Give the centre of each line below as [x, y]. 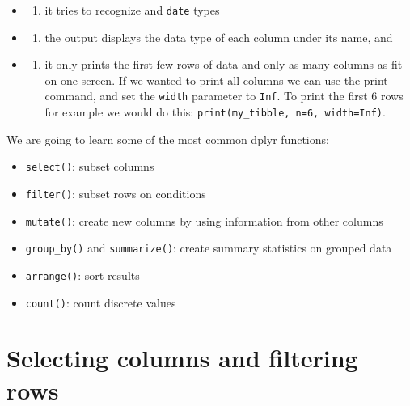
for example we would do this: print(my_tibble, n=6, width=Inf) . [215, 112]
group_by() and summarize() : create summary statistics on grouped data [209, 248]
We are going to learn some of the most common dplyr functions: [168, 139]
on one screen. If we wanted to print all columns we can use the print [216, 80]
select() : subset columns [90, 166]
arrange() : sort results [82, 275]
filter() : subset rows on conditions [116, 193]
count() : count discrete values [101, 302]
